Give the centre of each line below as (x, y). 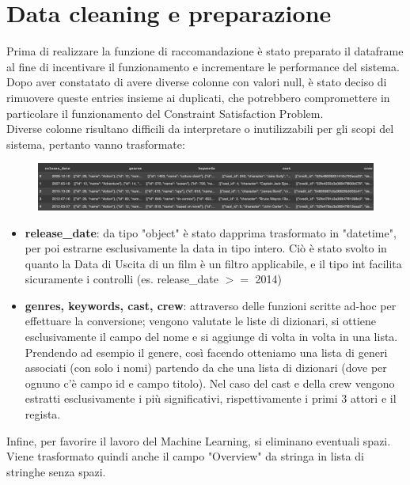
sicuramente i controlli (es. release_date (121, 279)
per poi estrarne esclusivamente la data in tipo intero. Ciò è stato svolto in (206, 248)
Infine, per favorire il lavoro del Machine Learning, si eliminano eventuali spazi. (199, 440)
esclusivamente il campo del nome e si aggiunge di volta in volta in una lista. (211, 337)
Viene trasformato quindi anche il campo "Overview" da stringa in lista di (185, 456)
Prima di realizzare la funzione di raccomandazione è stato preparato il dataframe (205, 51)
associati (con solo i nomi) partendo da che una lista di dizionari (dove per (206, 368)
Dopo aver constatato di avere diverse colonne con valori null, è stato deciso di (197, 82)
